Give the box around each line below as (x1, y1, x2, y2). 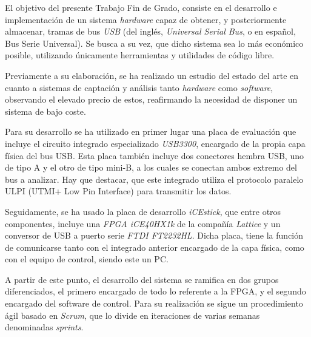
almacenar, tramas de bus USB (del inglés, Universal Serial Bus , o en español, (5, 25, 296, 38)
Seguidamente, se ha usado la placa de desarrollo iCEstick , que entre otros (5, 205, 281, 217)
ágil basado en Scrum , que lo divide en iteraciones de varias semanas (5, 308, 260, 321)
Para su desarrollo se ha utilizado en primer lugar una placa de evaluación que (5, 125, 296, 138)
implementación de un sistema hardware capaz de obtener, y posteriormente (5, 13, 287, 26)
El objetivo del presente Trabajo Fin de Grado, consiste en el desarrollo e (5, 1, 277, 13)
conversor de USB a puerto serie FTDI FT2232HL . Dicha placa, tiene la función (5, 229, 304, 242)
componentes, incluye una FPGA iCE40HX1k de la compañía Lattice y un (5, 217, 281, 230)
